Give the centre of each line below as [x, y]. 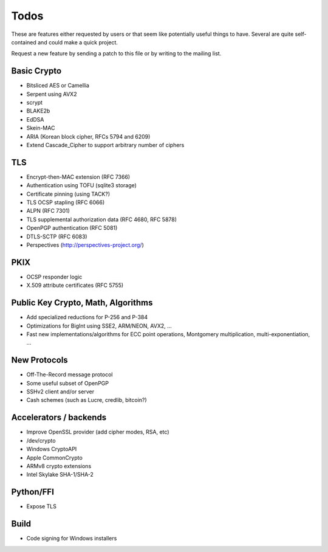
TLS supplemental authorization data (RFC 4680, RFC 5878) [102, 219]
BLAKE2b [38, 111]
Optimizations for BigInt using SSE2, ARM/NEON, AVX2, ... [99, 326]
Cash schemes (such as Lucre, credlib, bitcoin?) [87, 400]
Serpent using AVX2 [52, 94]
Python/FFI [33, 492]
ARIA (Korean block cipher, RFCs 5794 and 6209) [88, 136]
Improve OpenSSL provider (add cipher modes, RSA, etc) [98, 432]
